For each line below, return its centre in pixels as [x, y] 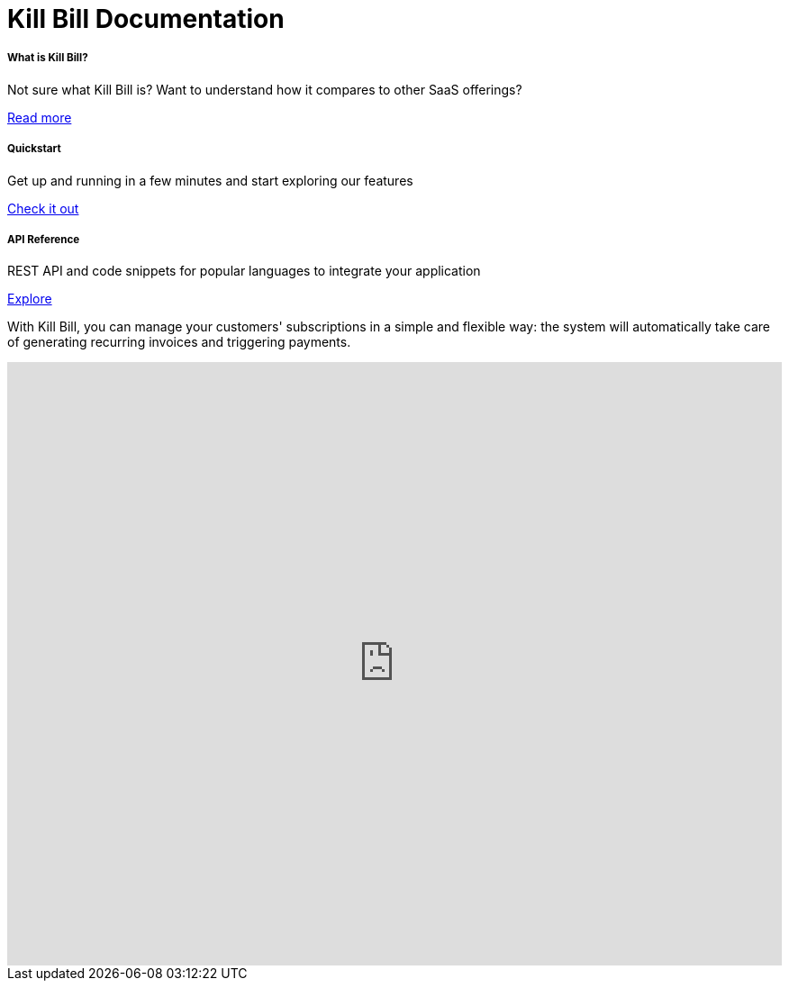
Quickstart [34, 149]
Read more [40, 117]
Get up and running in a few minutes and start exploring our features [210, 180]
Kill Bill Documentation [146, 19]
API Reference [44, 239]
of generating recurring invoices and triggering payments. [179, 342]
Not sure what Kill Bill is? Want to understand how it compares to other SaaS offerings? [265, 89]
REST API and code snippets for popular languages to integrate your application [244, 271]
